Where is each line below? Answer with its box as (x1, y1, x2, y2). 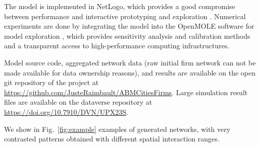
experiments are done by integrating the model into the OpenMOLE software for (4, 21, 254, 31)
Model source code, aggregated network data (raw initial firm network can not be (4, 57, 256, 67)
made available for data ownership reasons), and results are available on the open (4, 67, 255, 78)
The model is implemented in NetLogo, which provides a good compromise (4, 1, 235, 11)
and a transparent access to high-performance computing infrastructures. (4, 40, 230, 51)
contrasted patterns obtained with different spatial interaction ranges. (4, 133, 220, 144)
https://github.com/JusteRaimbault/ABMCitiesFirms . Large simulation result (4, 87, 248, 97)
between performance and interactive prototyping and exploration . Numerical (4, 11, 246, 21)
